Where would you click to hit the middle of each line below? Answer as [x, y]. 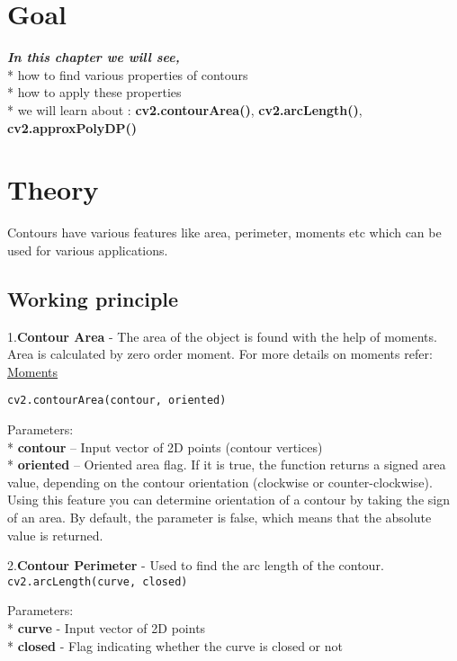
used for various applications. [88, 250]
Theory [53, 189]
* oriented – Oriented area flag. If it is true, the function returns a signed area [227, 464]
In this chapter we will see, [94, 57]
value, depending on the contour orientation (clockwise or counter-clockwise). [220, 482]
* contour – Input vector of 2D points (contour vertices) [165, 447]
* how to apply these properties [94, 92]
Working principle [93, 298]
